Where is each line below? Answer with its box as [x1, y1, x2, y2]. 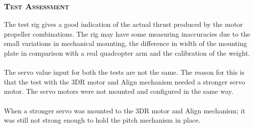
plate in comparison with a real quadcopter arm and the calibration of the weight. [4, 48, 250, 58]
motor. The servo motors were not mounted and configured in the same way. [4, 86, 233, 96]
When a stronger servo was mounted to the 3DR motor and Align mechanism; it [4, 105, 246, 115]
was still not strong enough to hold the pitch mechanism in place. [4, 115, 201, 125]
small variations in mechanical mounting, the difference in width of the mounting [4, 38, 247, 48]
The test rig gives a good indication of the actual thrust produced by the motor [4, 19, 243, 29]
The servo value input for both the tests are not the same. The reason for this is [4, 67, 245, 77]
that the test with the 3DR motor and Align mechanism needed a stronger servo [4, 76, 245, 86]
